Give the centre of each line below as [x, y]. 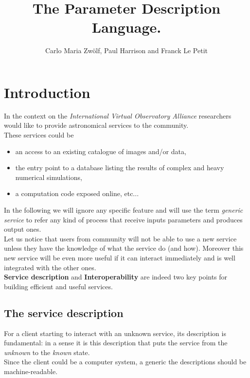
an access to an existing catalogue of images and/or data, [101, 151]
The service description [64, 312]
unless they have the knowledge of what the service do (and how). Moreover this [124, 248]
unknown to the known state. [47, 352]
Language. [126, 27]
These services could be [39, 135]
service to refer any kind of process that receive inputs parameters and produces [123, 219]
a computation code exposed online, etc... [77, 193]
